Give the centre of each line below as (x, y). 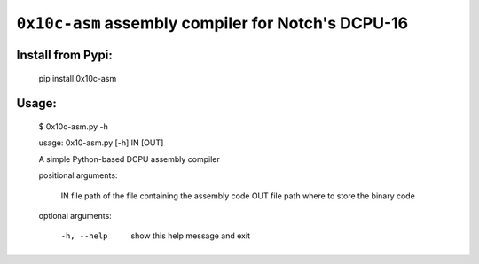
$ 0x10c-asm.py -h (73, 126)
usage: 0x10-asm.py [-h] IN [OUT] (101, 143)
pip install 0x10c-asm (78, 78)
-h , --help (84, 236)
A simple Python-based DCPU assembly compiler (130, 159)
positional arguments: (78, 175)
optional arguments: (75, 215)
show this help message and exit (190, 236)
